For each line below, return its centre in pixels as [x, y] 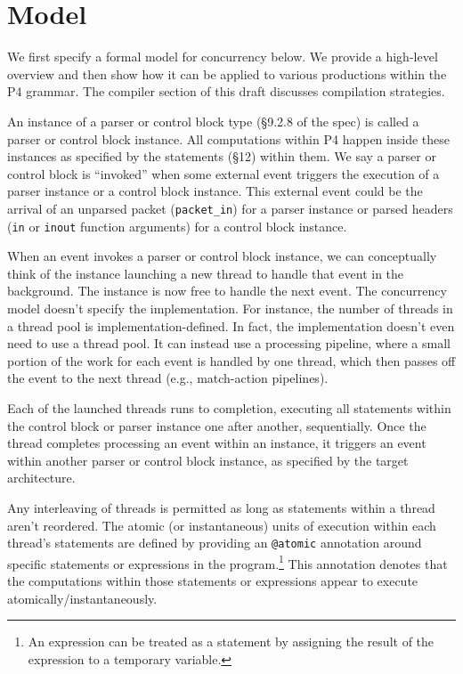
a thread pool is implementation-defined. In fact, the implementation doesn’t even [231, 325]
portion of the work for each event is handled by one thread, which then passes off [231, 360]
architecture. [41, 478]
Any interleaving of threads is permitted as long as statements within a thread [221, 507]
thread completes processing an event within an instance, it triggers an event [217, 443]
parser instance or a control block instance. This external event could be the [215, 191]
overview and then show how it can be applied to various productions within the [227, 73]
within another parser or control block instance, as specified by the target [208, 460]
